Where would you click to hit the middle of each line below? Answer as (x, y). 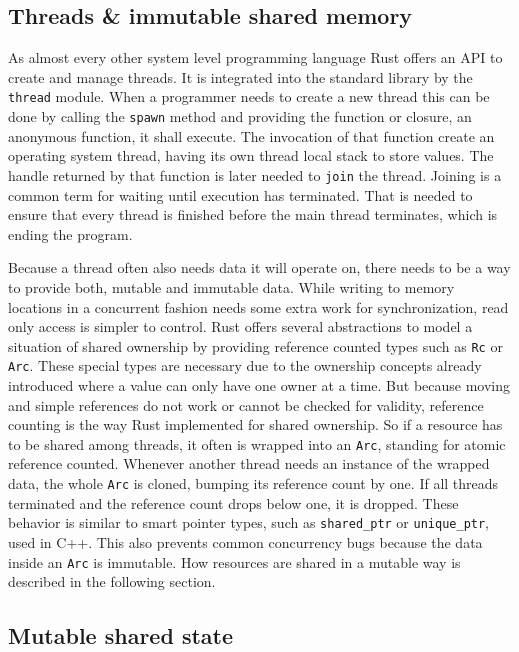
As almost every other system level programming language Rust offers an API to (255, 57)
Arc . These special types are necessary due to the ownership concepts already (245, 365)
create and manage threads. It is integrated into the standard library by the (240, 76)
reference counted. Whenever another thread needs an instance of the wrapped (249, 463)
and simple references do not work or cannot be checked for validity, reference (246, 404)
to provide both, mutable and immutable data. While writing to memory (231, 286)
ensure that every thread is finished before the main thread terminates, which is (253, 214)
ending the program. (70, 233)
